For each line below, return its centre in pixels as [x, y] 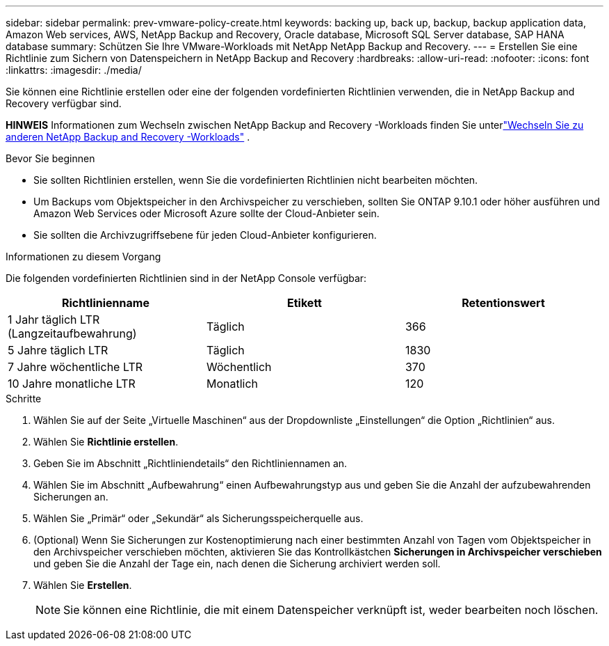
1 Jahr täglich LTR [54, 320]
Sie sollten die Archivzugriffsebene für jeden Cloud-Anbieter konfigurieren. [205, 235]
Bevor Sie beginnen [50, 158]
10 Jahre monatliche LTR [72, 384]
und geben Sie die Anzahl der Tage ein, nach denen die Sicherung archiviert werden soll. [237, 564]
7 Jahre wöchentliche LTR [75, 367]
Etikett [304, 303]
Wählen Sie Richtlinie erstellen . [106, 442]
